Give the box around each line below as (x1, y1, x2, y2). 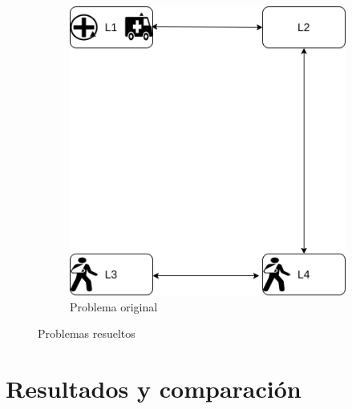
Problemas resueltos (38, 325, 136, 342)
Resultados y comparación (6, 372, 301, 405)
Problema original (70, 298, 158, 315)
